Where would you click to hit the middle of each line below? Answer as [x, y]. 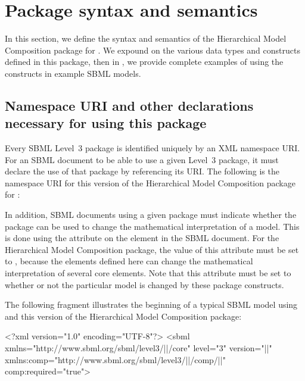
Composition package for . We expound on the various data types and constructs [152, 50]
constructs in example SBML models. [73, 73]
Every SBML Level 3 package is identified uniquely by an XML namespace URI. [152, 148]
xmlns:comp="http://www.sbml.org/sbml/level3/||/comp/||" [115, 359]
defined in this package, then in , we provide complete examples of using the [144, 62]
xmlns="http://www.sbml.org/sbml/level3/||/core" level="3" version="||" [139, 348]
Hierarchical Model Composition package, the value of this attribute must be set [152, 249]
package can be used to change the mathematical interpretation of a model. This [152, 226]
